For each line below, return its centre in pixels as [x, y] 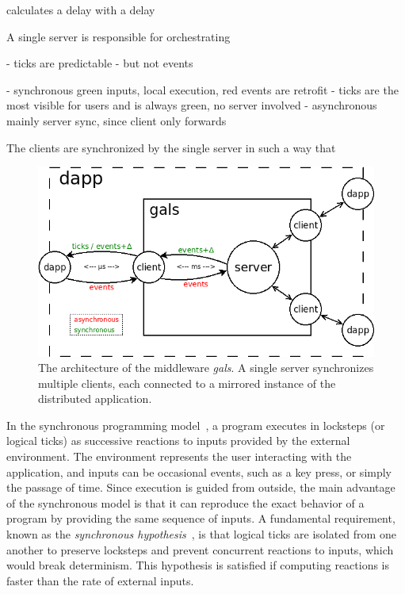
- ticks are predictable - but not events [100, 63]
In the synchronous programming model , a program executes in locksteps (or [196, 425]
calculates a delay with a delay [81, 10]
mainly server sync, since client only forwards [117, 120]
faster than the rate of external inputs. [100, 580]
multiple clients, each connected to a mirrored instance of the [187, 383]
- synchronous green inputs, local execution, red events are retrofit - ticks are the [202, 89]
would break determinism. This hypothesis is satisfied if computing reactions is [198, 565]
